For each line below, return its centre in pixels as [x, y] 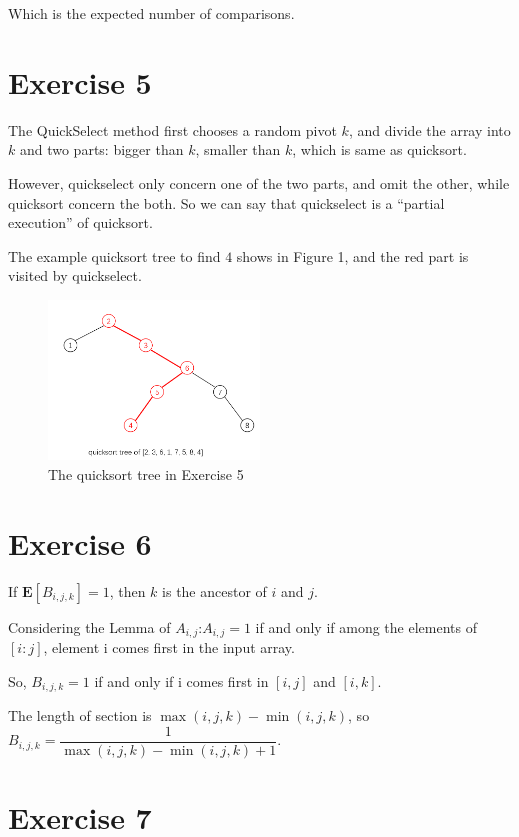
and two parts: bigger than [101, 149]
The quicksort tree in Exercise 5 [146, 473]
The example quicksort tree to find [114, 255]
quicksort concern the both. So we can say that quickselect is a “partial [226, 202]
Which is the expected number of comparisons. [151, 13]
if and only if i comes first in [181, 680]
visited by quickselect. [75, 275]
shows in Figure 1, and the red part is [352, 255]
